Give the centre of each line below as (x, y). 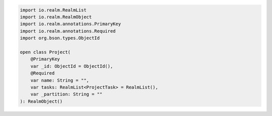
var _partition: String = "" (66, 94)
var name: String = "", (60, 80)
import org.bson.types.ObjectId (60, 38)
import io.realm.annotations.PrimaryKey (70, 24)
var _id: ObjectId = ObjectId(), (72, 66)
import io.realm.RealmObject (56, 17)
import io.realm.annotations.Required (68, 31)
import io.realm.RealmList (53, 10)
